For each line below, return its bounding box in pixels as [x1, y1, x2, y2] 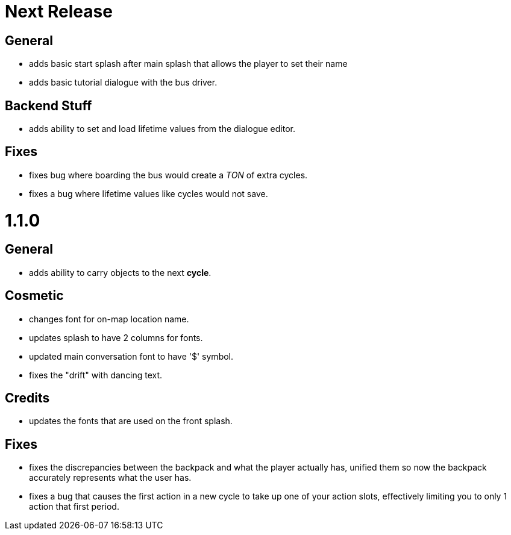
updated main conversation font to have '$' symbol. [29, 351, 234, 361]
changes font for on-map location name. [29, 313, 189, 324]
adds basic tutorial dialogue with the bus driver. [29, 77, 218, 88]
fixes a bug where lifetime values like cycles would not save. [29, 188, 268, 199]
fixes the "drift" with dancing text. [29, 369, 163, 380]
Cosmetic [5, 288, 64, 304]
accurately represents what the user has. [29, 472, 192, 483]
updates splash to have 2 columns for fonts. [29, 332, 203, 343]
